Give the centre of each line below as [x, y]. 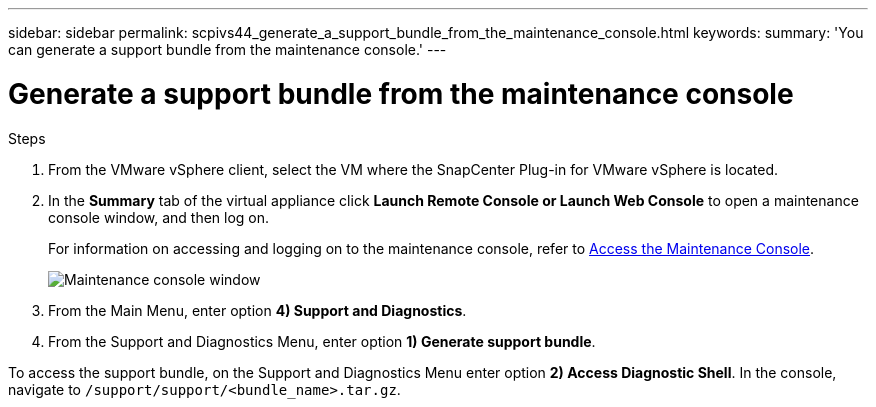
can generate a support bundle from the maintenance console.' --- [227, 49]
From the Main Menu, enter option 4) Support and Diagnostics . [257, 310]
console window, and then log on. [159, 217]
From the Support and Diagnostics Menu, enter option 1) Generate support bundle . [322, 341]
